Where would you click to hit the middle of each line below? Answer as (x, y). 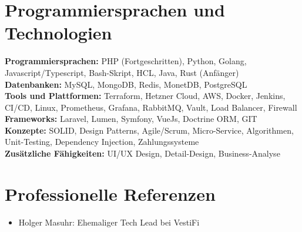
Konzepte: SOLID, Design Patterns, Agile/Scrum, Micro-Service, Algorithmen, (149, 130)
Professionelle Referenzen (110, 193)
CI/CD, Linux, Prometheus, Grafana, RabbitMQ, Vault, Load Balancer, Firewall (151, 107)
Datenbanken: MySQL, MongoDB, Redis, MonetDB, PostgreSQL (126, 84)
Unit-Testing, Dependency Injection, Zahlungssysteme (102, 142)
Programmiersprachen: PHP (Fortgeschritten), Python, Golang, (126, 61)
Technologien (58, 33)
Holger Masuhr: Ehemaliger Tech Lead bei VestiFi (109, 222)
